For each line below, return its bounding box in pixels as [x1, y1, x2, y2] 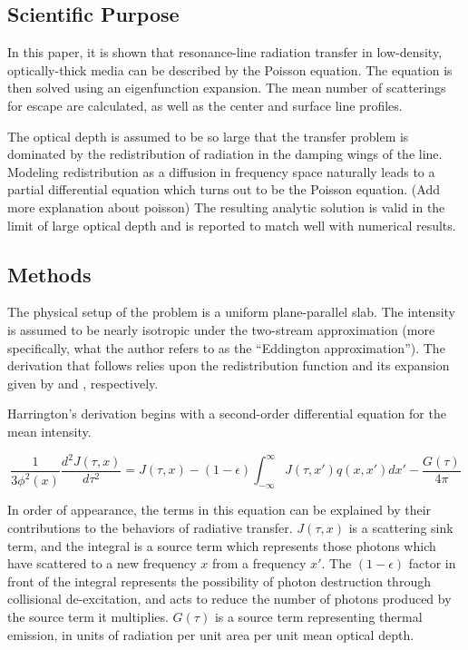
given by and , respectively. [7, 373, 159, 392]
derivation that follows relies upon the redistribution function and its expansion [7, 356, 450, 375]
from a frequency [211, 554, 307, 573]
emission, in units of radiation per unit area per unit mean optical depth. [7, 625, 414, 644]
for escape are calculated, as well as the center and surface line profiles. [7, 95, 403, 114]
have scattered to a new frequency [7, 554, 197, 573]
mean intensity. [7, 421, 92, 440]
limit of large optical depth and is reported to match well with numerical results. [7, 215, 456, 234]
